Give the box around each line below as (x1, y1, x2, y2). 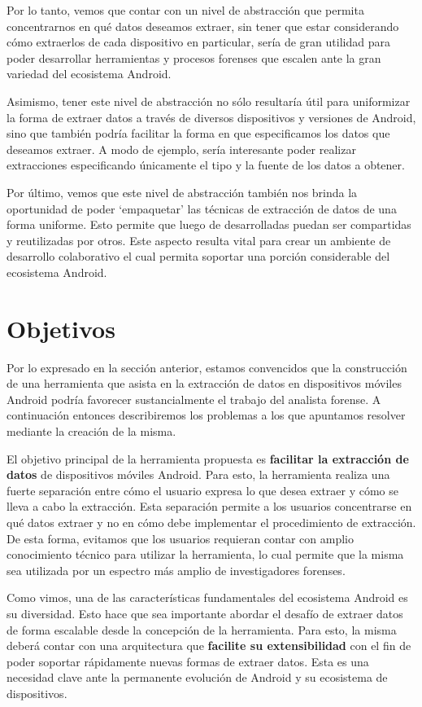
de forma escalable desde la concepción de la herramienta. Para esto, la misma (7, 621, 397, 638)
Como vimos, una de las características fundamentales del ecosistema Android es (7, 589, 408, 606)
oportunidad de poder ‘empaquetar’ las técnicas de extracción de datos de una (7, 200, 397, 217)
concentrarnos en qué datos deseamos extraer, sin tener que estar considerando (7, 17, 399, 34)
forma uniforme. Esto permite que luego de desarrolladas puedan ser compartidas (7, 216, 411, 233)
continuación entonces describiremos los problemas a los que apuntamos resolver (7, 406, 406, 424)
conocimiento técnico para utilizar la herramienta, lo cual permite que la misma (7, 546, 404, 563)
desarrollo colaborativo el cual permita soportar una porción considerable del (7, 248, 390, 265)
